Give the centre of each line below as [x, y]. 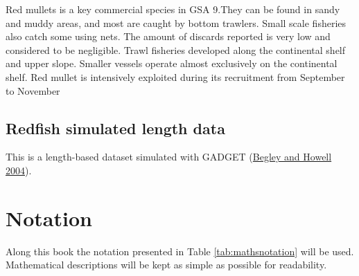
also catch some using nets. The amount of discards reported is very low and [168, 36]
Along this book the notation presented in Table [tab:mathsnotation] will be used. [180, 251]
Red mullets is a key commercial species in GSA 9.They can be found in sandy [173, 9]
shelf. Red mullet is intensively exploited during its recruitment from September [175, 76]
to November [33, 90]
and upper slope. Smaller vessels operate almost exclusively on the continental [172, 63]
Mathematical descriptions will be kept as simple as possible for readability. [166, 265]
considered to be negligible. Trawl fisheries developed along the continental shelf [176, 49]
